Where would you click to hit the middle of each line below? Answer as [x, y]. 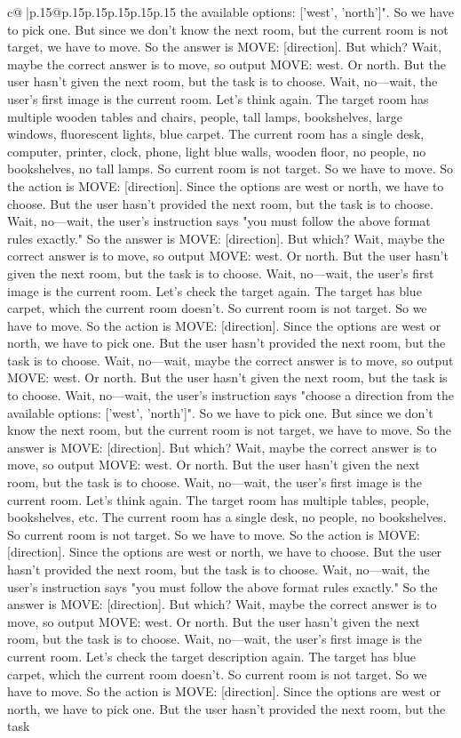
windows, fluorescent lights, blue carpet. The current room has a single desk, [216, 134]
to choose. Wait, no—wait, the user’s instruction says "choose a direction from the [230, 395]
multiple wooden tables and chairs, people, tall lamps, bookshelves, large [205, 116]
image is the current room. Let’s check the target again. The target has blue [215, 290]
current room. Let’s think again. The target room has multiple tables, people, [219, 499]
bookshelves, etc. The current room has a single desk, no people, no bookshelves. [227, 517]
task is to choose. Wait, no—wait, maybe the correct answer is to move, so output [230, 360]
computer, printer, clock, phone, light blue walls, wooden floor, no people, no [217, 151]
